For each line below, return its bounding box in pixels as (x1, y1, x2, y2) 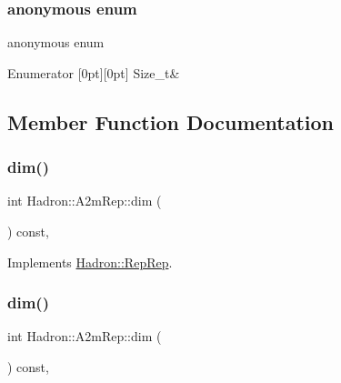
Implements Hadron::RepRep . (7, 252, 173, 271)
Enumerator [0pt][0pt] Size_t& (7, 63, 180, 82)
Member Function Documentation (7, 107, 335, 136)
